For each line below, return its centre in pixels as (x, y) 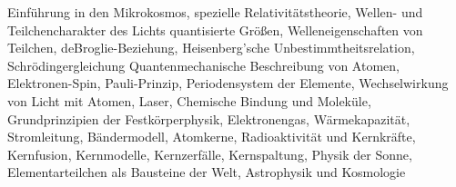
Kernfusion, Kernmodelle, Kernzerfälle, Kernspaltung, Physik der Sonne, (210, 154)
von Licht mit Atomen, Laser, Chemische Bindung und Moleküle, (189, 100)
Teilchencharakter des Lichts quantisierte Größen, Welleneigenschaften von (215, 30)
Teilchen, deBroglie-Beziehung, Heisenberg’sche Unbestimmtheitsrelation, (211, 48)
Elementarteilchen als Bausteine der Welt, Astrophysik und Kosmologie (207, 172)
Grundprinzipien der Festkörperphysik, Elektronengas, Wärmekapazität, (209, 118)
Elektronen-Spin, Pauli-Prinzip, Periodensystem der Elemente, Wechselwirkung (228, 83)
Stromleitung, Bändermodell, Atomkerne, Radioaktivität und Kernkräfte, (212, 137)
